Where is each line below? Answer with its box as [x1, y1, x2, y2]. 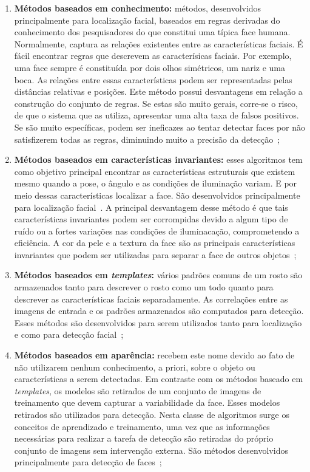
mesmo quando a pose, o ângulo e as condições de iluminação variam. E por [14, 177, 297, 190]
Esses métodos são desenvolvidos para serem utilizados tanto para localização [14, 316, 302, 329]
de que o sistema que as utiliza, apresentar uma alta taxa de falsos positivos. [14, 109, 299, 121]
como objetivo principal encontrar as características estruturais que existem [14, 165, 295, 177]
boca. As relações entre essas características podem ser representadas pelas [14, 73, 292, 86]
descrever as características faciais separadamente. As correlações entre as [14, 292, 288, 305]
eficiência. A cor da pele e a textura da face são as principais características [14, 236, 295, 249]
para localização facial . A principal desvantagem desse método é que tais [14, 200, 288, 213]
